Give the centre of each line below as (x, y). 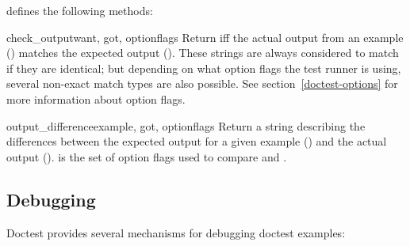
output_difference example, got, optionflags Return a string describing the (186, 125)
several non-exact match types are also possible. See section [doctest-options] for (202, 83)
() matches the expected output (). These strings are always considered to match (203, 53)
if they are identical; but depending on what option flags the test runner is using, (204, 68)
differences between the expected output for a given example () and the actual (197, 141)
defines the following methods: (80, 10)
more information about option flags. (96, 98)
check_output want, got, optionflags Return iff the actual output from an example (205, 37)
